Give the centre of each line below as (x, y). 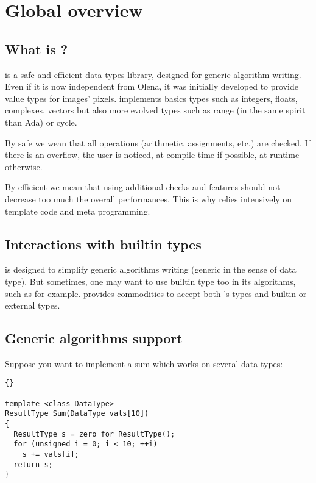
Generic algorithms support (94, 338)
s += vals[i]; (51, 455)
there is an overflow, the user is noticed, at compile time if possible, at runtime (152, 155)
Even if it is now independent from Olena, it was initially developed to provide (152, 86)
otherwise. (24, 166)
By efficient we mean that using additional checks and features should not (143, 187)
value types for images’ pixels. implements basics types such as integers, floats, (151, 98)
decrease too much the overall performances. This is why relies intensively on (149, 199)
